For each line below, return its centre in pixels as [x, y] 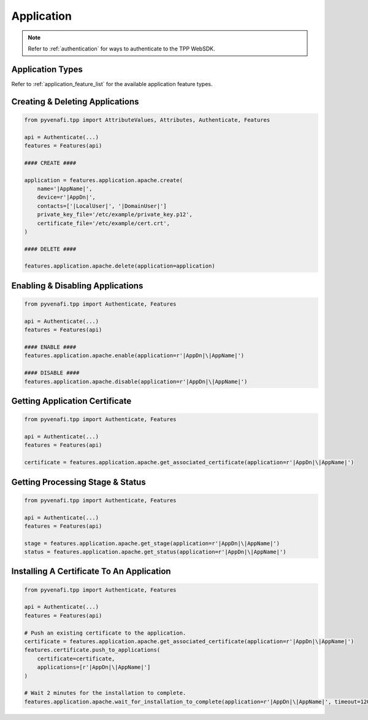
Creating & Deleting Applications [75, 101]
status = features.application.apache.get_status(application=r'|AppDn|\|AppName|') [155, 552]
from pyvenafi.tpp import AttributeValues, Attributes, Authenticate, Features [147, 120]
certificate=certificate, [76, 659]
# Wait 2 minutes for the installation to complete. [105, 693]
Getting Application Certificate [71, 401]
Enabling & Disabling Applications [77, 286]
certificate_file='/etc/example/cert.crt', [103, 223]
